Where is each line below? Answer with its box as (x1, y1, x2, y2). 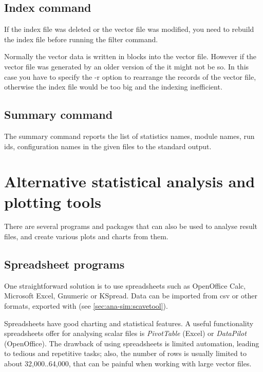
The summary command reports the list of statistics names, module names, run (4, 130, 255, 141)
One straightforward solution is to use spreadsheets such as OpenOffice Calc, (4, 280, 246, 291)
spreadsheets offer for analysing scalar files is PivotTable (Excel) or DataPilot (4, 328, 247, 339)
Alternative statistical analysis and (4, 171, 255, 192)
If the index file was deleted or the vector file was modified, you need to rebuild (4, 24, 254, 34)
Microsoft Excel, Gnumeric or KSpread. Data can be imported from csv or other (4, 290, 257, 301)
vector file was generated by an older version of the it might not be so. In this (4, 61, 249, 72)
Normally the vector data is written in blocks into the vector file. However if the (4, 51, 257, 62)
